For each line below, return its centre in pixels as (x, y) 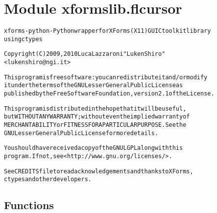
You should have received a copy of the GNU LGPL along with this (94, 148)
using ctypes (23, 39)
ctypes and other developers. (48, 179)
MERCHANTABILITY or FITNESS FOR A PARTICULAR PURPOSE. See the (95, 125)
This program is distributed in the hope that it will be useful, (95, 108)
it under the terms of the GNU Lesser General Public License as (94, 85)
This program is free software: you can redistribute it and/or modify (106, 77)
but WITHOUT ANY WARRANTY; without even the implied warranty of (97, 117)
